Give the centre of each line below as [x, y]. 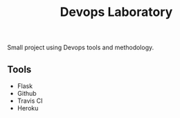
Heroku [28, 108]
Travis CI [30, 101]
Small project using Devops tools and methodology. [81, 48]
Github [27, 93]
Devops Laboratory [116, 12]
